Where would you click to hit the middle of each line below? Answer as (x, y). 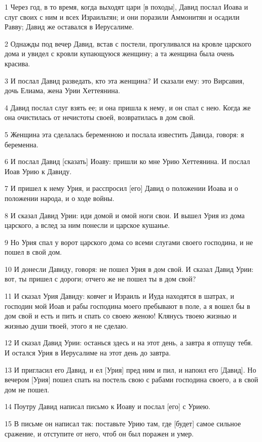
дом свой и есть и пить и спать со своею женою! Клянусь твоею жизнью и (121, 316)
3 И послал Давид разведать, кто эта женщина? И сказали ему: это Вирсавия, (125, 80)
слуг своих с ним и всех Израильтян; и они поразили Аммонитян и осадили (122, 16)
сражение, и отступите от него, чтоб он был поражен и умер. (99, 433)
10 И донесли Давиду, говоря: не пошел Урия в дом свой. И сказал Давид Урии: (129, 269)
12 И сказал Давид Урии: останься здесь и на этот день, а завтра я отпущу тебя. (129, 343)
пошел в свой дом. (33, 252)
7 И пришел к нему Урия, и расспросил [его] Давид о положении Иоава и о (121, 188)
